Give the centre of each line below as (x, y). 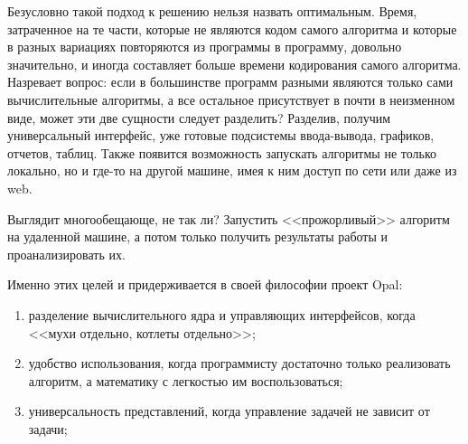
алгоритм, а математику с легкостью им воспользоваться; (186, 380)
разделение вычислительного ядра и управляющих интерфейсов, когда (222, 314)
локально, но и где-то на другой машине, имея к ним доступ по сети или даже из (232, 170)
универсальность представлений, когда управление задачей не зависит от (229, 411)
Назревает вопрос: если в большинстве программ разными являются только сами (230, 82)
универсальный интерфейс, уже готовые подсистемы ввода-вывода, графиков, (221, 135)
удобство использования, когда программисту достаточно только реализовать (239, 363)
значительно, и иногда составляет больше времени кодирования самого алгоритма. (234, 64)
